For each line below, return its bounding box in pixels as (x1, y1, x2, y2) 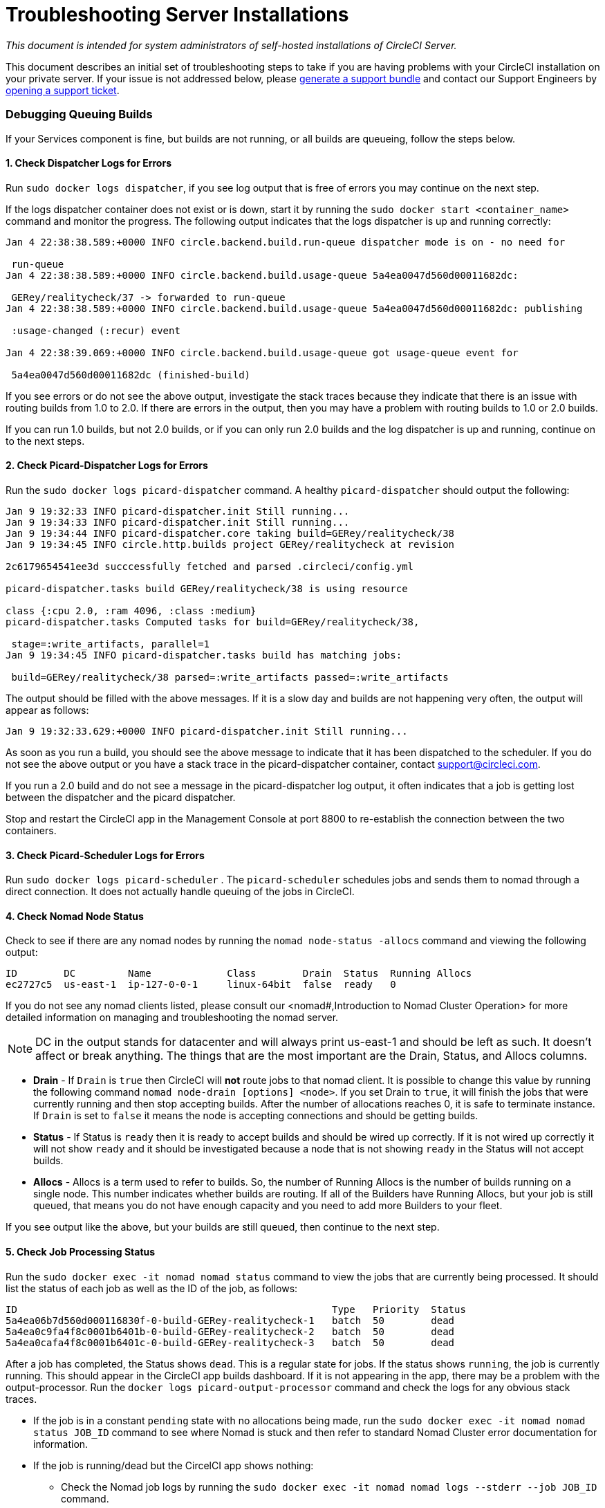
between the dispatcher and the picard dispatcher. (6, 791, 236, 803)
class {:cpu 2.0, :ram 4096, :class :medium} (6, 605, 257, 616)
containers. (6, 824, 57, 836)
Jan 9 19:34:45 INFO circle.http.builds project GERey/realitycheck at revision (6, 538, 455, 550)
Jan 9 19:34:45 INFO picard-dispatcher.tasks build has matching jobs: (6, 649, 402, 661)
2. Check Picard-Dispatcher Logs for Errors (6, 459, 208, 472)
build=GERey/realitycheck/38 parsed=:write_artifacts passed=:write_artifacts (11, 671, 449, 683)
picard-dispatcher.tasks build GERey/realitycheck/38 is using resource (6, 582, 408, 594)
